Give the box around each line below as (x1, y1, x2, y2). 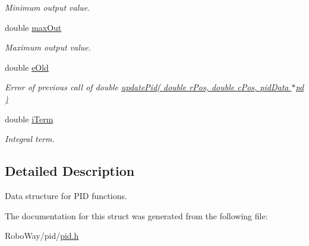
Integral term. (5, 133, 55, 145)
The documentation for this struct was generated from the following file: (5, 209, 268, 222)
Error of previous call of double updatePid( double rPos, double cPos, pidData (5, 81, 289, 93)
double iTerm (5, 112, 53, 125)
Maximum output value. (5, 41, 92, 53)
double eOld (5, 61, 49, 73)
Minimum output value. (5, 1, 90, 13)
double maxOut (5, 21, 62, 33)
